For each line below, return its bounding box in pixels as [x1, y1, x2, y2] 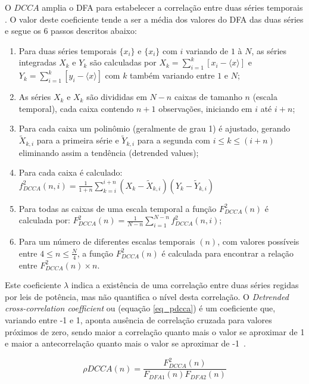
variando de [186, 44, 229, 57]
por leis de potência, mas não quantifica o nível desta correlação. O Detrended [5, 290, 289, 302]
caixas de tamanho [174, 90, 242, 103]
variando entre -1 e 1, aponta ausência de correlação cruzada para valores [5, 314, 272, 326]
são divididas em [86, 90, 147, 103]
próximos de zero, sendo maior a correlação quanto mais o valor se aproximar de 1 [5, 325, 305, 338]
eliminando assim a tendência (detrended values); [18, 146, 199, 158]
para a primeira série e [36, 134, 119, 146]
